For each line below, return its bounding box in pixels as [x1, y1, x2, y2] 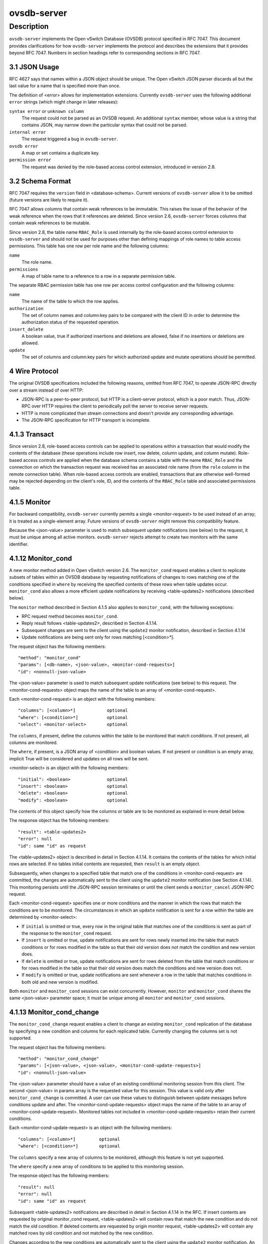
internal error [9, 129, 47, 135]
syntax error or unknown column [9, 108, 84, 114]
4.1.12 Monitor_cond [9, 554, 72, 562]
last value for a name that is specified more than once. [9, 83, 121, 89]
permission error [9, 157, 52, 163]
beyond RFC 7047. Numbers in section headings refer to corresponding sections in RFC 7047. [9, 50, 201, 56]
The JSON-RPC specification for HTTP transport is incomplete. [21, 417, 151, 423]
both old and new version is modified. [21, 979, 99, 985]
